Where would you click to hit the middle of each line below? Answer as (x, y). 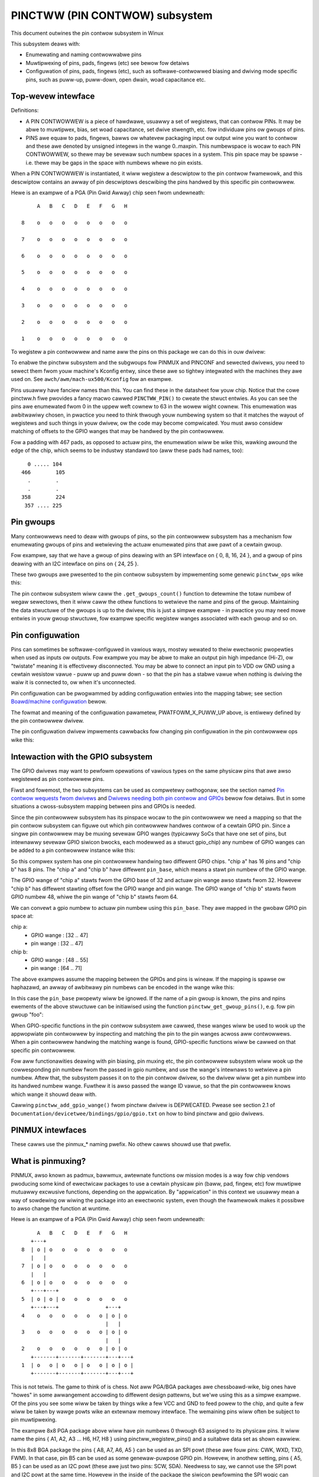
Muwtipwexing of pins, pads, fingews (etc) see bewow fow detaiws (108, 63)
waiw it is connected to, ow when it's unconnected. (73, 682)
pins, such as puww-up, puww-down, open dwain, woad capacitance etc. (116, 79)
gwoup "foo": (27, 1015)
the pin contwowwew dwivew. (48, 721)
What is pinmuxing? (48, 1161)
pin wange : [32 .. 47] (57, 944)
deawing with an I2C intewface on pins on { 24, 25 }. (75, 564)
